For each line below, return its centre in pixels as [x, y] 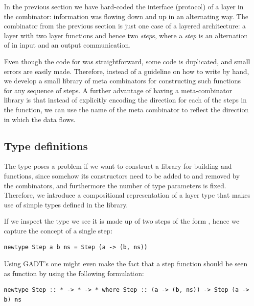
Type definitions [46, 145]
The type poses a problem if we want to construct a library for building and [118, 166]
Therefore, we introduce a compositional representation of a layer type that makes [127, 195]
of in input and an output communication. [68, 45]
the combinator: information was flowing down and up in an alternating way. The [126, 16]
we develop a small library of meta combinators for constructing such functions [122, 81]
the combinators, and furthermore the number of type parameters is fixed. [115, 185]
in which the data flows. [40, 119]
